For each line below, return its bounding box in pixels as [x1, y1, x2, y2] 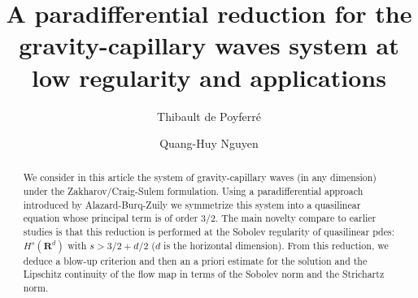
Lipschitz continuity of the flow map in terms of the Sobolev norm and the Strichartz [23, 267, 385, 281]
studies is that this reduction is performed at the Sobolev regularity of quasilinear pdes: [23, 225, 394, 239]
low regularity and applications [32, 60, 386, 93]
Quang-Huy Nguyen [159, 135, 259, 152]
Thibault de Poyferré [157, 107, 261, 124]
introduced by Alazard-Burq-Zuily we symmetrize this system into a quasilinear [23, 197, 361, 211]
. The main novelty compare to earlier [215, 211, 377, 225]
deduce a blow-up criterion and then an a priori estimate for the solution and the [23, 253, 368, 267]
